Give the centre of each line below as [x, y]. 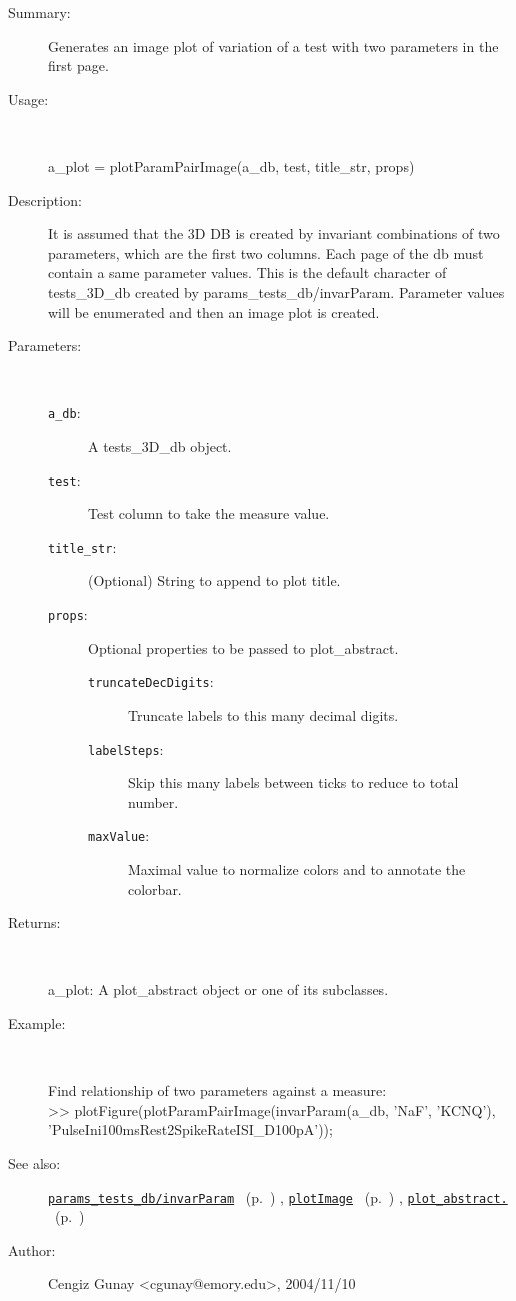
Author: [32, 1249]
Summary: [39, 12]
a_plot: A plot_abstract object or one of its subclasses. [218, 989]
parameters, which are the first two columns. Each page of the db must [266, 252]
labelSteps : [126, 748]
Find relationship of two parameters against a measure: [217, 1090]
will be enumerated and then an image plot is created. [214, 311]
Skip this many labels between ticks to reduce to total [293, 782]
